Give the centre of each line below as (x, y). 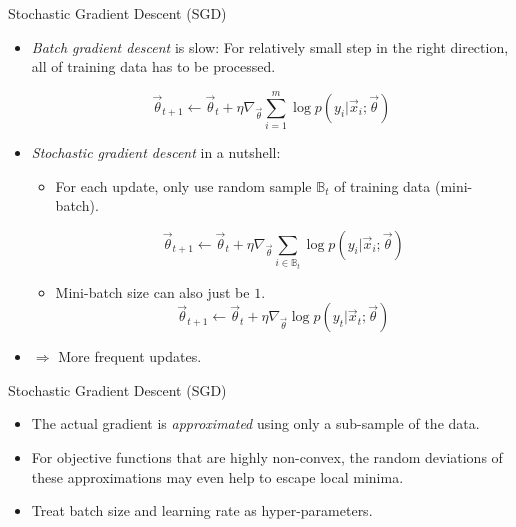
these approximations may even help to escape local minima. (217, 476)
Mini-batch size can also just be (152, 291)
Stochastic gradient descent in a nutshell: (156, 151)
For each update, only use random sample (183, 185)
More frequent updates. (130, 356)
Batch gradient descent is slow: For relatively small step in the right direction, (270, 46)
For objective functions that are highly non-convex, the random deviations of (267, 457)
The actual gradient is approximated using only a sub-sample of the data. (255, 423)
